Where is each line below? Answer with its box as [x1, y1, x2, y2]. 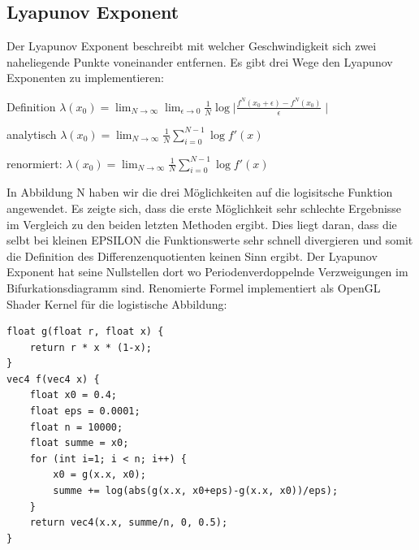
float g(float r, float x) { [6, 326, 164, 338]
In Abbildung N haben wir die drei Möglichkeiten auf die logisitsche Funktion [6, 184, 393, 201]
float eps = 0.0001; [29, 405, 140, 418]
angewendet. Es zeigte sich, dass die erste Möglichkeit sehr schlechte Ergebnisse [6, 199, 402, 216]
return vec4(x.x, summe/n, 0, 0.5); [29, 517, 228, 529]
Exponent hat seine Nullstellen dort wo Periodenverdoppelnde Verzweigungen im [6, 263, 408, 280]
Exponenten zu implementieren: [6, 69, 164, 86]
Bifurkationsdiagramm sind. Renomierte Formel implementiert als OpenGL [6, 279, 381, 296]
